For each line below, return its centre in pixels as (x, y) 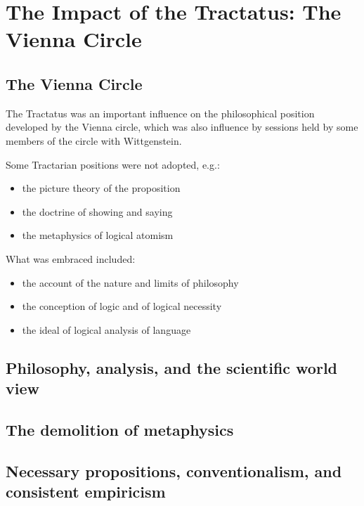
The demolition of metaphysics (120, 429)
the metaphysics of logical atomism (98, 235)
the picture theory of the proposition (101, 188)
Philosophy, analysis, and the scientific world (172, 367)
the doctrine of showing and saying (97, 211)
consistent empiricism (86, 492)
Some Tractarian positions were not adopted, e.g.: (113, 164)
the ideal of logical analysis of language (106, 329)
